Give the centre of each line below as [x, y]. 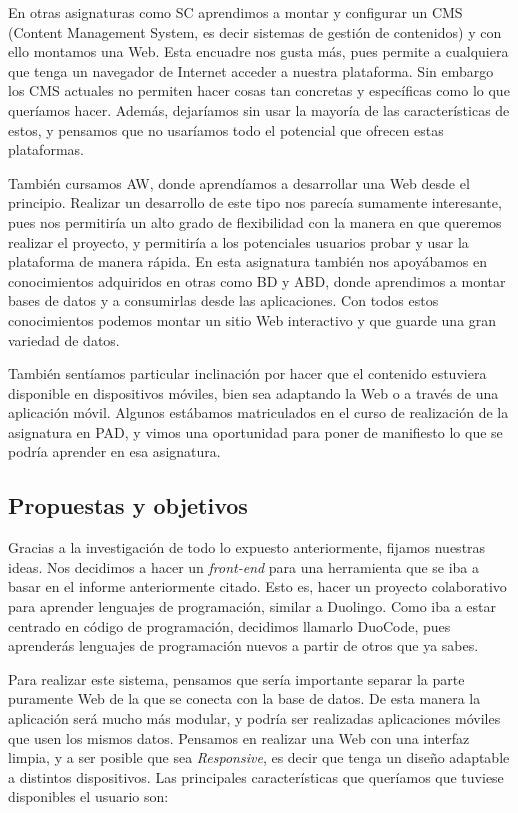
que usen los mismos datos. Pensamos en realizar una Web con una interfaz [239, 737]
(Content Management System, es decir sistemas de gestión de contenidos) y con [255, 31]
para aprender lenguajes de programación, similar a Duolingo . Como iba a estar [252, 606]
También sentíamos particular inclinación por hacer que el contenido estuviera [247, 373]
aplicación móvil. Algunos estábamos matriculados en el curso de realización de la [258, 412]
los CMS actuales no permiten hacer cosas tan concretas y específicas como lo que [259, 90]
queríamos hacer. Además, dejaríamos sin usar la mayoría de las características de [259, 109]
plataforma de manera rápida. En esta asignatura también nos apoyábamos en [248, 261]
